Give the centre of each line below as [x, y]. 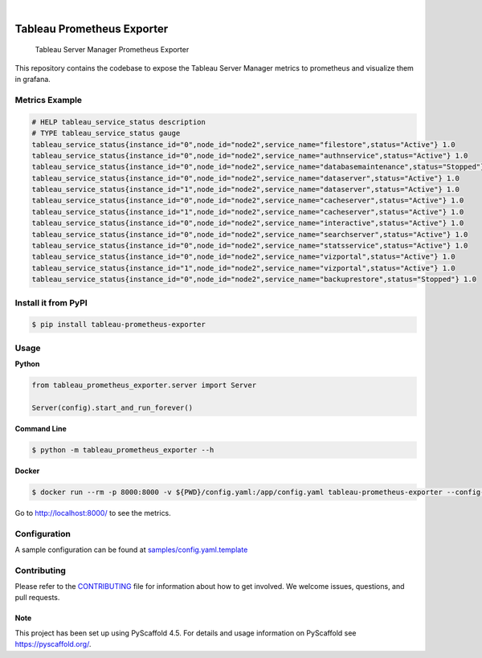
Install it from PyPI [51, 303]
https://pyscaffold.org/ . [53, 644]
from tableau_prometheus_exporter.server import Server [144, 385]
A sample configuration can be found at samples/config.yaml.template [131, 550]
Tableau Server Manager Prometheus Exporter [112, 50]
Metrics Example [49, 100]
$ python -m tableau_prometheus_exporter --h [123, 450]
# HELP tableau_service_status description [119, 122]
